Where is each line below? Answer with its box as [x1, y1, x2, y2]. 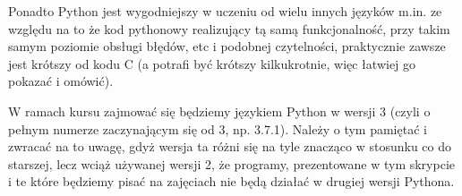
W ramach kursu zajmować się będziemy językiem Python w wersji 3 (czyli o [8, 101, 431, 120]
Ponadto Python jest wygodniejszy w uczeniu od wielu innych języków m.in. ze [8, 2, 442, 20]
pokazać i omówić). [8, 72, 114, 90]
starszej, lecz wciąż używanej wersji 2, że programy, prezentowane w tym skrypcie [8, 154, 455, 173]
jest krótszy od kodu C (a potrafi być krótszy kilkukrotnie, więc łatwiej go [8, 54, 416, 72]
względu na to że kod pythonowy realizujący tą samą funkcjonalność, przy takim [8, 19, 450, 38]
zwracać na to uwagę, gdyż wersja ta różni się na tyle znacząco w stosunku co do [8, 137, 451, 156]
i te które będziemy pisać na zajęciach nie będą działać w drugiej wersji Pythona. [8, 172, 455, 191]
